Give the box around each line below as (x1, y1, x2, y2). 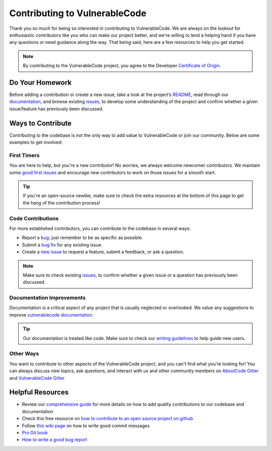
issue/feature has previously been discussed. (9, 106, 104, 112)
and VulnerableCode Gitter (9, 375, 65, 381)
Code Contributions (9, 215, 59, 222)
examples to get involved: (9, 139, 63, 145)
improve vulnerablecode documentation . (9, 312, 94, 318)
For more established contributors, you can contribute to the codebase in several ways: (9, 225, 191, 231)
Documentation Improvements (9, 294, 86, 302)
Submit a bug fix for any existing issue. (22, 241, 103, 247)
